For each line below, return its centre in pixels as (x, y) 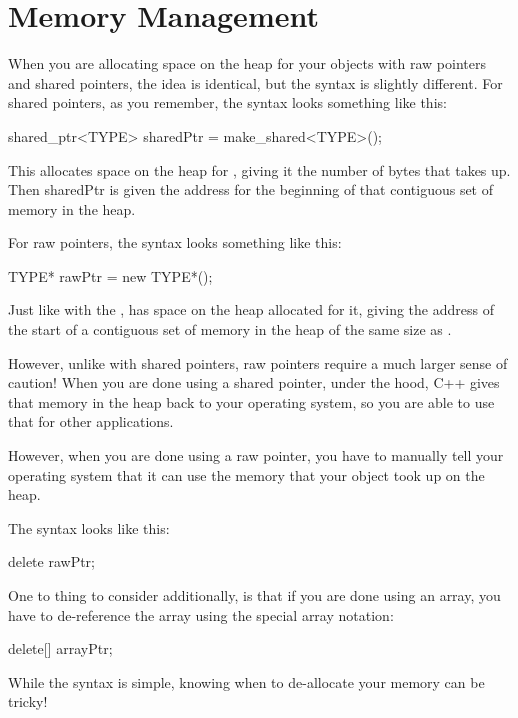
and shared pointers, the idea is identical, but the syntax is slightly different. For (255, 82)
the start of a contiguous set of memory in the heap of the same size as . (230, 329)
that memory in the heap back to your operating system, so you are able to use (251, 401)
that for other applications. (91, 421)
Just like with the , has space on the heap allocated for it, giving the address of (251, 309)
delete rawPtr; (51, 561)
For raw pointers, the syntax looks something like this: (175, 242)
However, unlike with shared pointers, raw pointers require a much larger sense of (258, 362)
